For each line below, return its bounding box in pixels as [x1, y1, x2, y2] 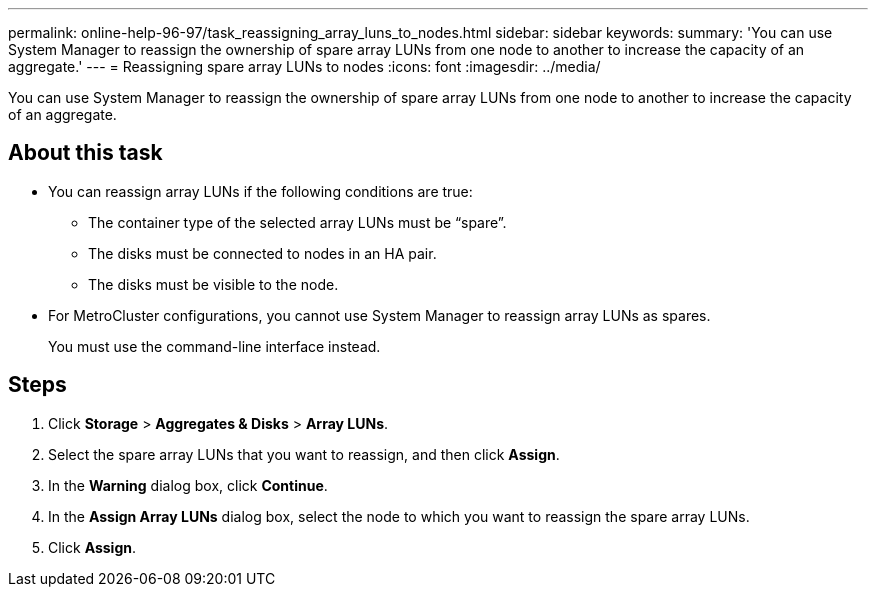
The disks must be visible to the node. [88, 275, 339, 293]
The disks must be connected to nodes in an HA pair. [88, 244, 437, 262]
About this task [8, 140, 163, 166]
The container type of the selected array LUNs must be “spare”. [88, 213, 507, 231]
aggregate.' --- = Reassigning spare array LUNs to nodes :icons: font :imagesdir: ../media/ [8, 58, 601, 75]
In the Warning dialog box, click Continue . [48, 476, 328, 494]
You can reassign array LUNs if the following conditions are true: [48, 182, 473, 200]
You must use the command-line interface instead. [48, 337, 381, 355]
